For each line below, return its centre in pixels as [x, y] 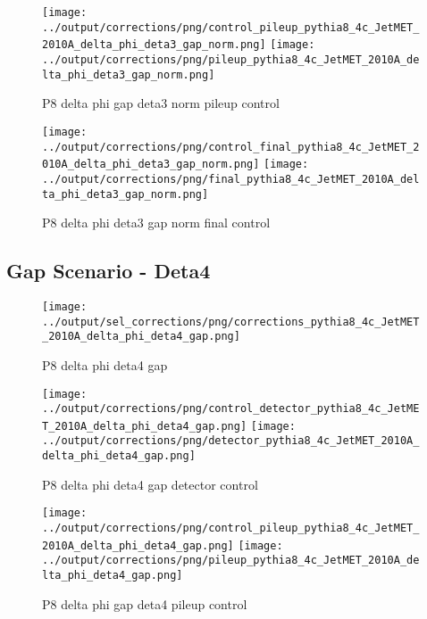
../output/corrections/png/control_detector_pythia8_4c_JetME [231, 409]
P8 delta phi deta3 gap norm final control [156, 223]
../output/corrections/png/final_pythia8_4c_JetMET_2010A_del [231, 179]
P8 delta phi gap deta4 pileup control [145, 603]
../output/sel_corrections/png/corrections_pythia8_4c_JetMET [231, 322]
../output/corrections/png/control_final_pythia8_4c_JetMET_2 [231, 147]
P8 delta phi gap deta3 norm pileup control [161, 103]
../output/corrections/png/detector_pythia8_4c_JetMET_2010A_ [231, 441]
